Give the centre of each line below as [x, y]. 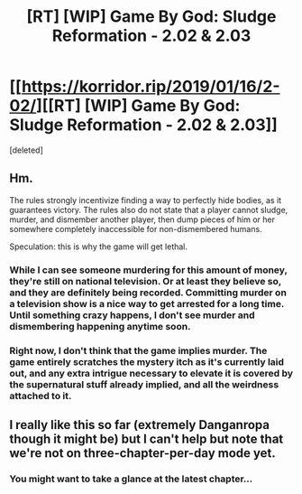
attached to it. [41, 396]
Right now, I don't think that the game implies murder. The [138, 350]
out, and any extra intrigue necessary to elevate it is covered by [151, 373]
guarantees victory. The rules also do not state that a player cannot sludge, [149, 210]
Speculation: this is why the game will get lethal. [98, 247]
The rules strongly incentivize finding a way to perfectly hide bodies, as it [146, 200]
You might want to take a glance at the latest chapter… [131, 479]
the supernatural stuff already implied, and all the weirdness [144, 384]
